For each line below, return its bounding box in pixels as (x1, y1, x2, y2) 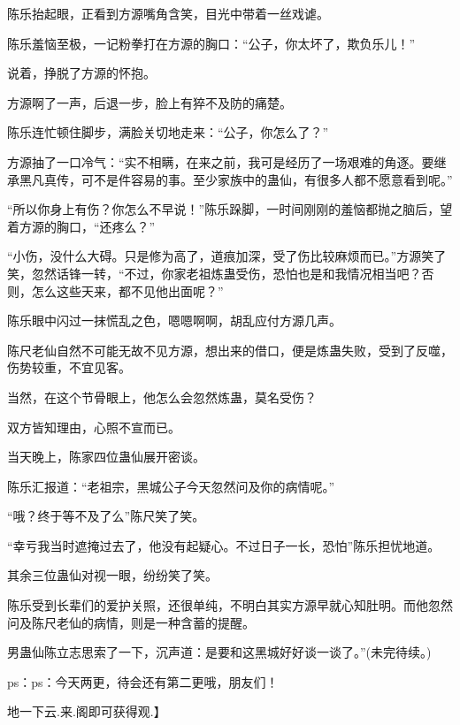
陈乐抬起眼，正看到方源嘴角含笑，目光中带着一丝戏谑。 (7, 4, 329, 22)
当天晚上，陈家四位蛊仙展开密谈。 (7, 447, 205, 466)
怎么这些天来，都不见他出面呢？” (31, 281, 224, 300)
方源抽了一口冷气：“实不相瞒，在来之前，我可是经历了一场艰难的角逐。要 (7, 152, 434, 171)
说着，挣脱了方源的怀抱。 (7, 64, 156, 82)
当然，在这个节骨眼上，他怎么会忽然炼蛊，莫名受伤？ (7, 387, 317, 406)
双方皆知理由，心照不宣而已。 (7, 417, 180, 436)
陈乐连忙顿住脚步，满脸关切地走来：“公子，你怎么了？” (7, 123, 329, 141)
